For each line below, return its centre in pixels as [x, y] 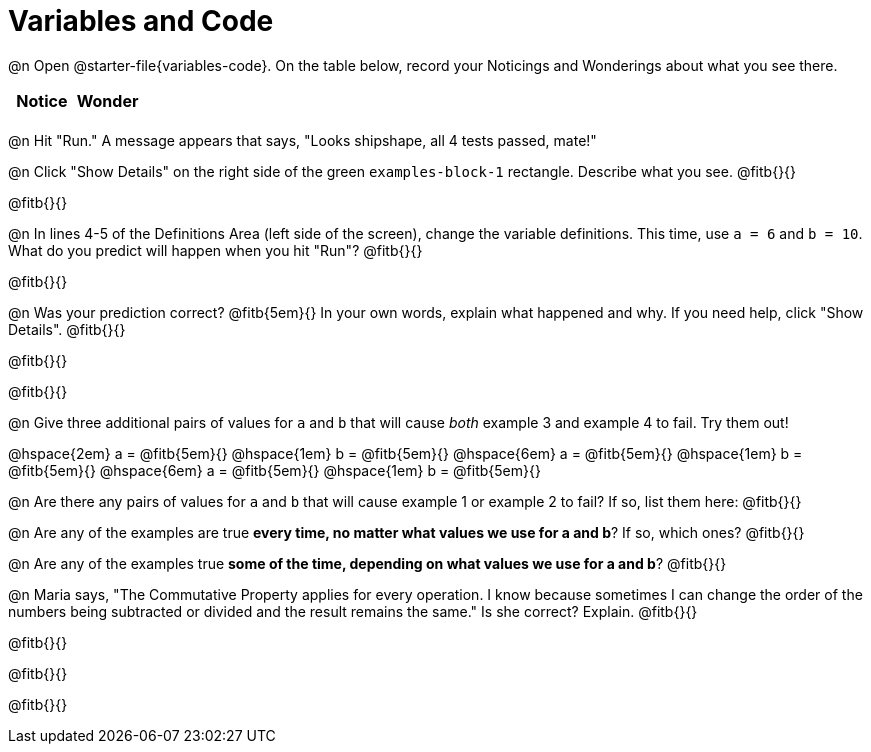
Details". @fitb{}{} [67, 329]
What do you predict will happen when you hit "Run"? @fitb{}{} [215, 250]
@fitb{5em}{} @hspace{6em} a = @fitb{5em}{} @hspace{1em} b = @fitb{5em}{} [274, 470]
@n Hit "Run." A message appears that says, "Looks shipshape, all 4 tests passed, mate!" [302, 140]
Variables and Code [141, 21]
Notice [42, 100]
